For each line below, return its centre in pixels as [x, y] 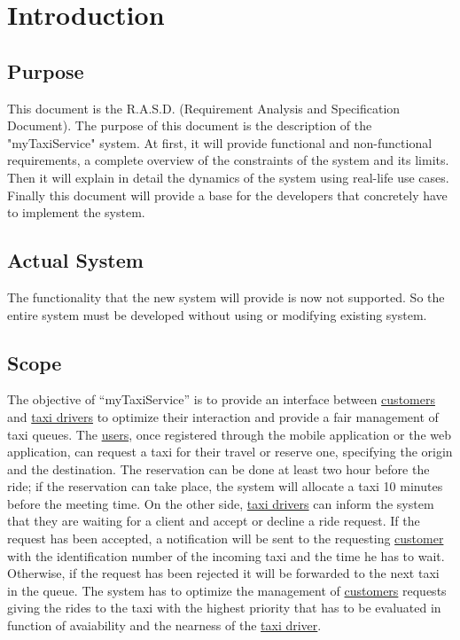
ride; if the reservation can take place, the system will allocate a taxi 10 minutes [225, 486]
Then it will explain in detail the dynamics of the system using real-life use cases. [228, 177]
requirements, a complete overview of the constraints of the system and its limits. [228, 160]
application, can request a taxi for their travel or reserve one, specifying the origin [230, 452]
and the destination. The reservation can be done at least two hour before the [218, 468]
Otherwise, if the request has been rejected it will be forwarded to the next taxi [223, 573]
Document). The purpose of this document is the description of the [190, 125]
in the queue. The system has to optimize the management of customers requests [227, 590]
